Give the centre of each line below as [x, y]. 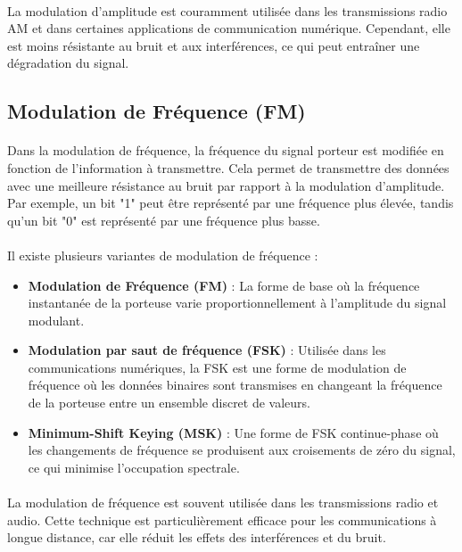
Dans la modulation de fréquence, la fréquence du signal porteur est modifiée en [226, 150]
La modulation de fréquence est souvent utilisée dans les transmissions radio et [223, 503]
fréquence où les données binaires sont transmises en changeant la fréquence [235, 385]
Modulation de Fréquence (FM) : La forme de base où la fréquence [224, 285]
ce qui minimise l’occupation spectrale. [134, 467]
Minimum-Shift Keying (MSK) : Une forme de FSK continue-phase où [233, 432]
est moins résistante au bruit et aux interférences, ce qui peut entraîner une [214, 45]
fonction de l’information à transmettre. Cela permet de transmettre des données [228, 167]
